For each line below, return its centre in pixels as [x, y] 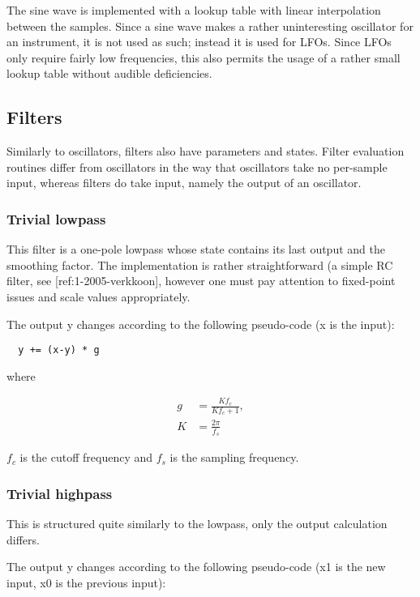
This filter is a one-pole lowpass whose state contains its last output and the [196, 249]
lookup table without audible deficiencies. [109, 73]
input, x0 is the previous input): [86, 582]
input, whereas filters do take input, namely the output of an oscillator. [184, 183]
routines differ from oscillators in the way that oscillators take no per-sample [197, 166]
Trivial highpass [60, 493]
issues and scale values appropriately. [99, 296]
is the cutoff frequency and [86, 457]
